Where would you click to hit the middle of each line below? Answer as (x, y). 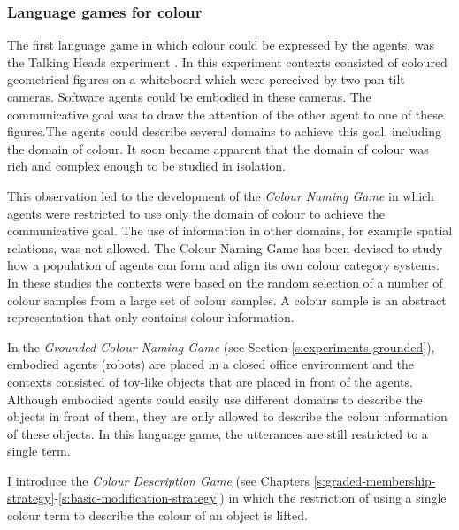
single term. (39, 451)
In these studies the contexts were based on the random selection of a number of (225, 282)
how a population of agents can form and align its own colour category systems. (223, 265)
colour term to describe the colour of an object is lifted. (157, 515)
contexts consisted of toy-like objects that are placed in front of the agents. (210, 381)
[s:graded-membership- (375, 480)
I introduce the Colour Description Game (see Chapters (158, 480)
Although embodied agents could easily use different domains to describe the (215, 399)
